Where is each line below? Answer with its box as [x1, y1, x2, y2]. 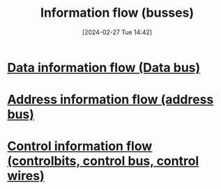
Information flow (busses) [40, 5, 194, 21]
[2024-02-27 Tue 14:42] [82, 28, 152, 36]
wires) [7, 168, 45, 184]
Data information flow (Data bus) [7, 59, 201, 75]
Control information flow [7, 138, 153, 154]
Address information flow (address [7, 92, 214, 107]
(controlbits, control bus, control [7, 153, 199, 169]
